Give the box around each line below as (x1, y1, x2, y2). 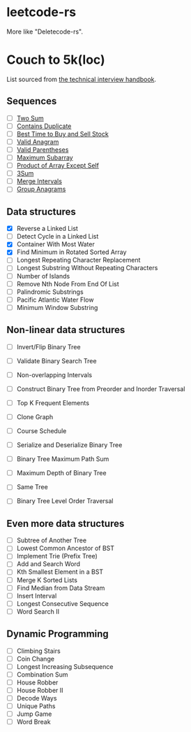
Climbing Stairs (16, 647, 61, 655)
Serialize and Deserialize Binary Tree (16, 441, 123, 449)
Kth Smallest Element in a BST (16, 568, 104, 576)
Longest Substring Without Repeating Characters (16, 264, 158, 272)
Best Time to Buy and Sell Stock (16, 129, 109, 138)
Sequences (6, 95, 57, 107)
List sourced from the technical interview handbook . (6, 75, 157, 83)
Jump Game (16, 710, 52, 718)
